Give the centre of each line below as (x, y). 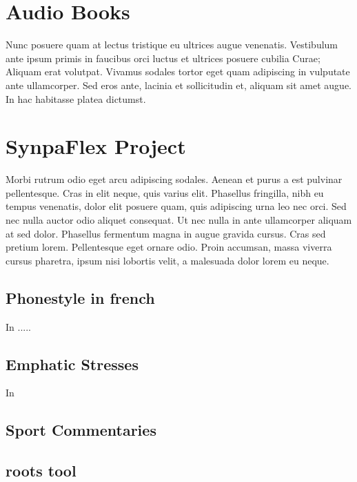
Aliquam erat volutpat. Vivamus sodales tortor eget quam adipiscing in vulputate (178, 71)
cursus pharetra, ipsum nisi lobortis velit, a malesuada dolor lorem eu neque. (167, 260)
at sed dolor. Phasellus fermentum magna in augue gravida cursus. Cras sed (166, 233)
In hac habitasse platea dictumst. (76, 98)
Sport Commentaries (81, 430)
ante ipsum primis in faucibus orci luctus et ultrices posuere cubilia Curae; (163, 58)
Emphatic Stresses (72, 364)
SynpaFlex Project (96, 146)
